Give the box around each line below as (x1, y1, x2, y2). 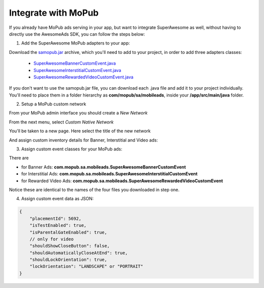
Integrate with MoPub (9, 7, 99, 18)
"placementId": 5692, (29, 216, 82, 221)
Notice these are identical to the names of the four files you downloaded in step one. (9, 187, 180, 192)
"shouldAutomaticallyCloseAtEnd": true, (29, 250, 128, 256)
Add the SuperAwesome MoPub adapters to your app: (21, 40, 130, 46)
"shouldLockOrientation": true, (29, 257, 108, 263)
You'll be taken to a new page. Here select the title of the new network (9, 128, 151, 134)
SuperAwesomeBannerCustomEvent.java (33, 60, 116, 66)
